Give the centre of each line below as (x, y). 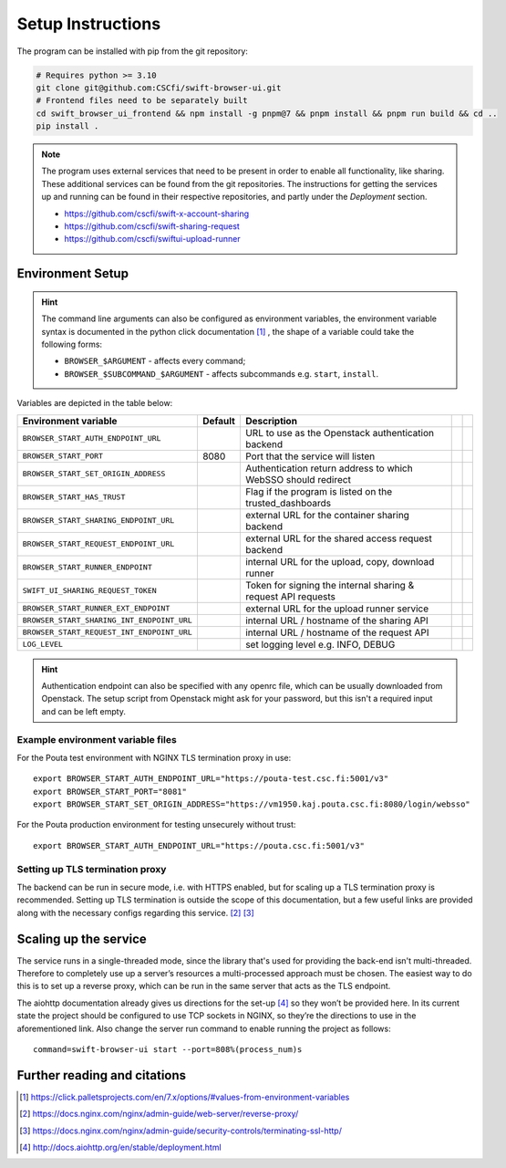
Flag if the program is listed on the (319, 491)
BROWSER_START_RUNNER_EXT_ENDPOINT (96, 608)
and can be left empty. (84, 711)
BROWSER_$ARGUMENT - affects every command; (155, 361)
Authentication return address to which (329, 468)
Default (219, 421)
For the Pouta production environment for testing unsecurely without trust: (156, 825)
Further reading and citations (102, 1075)
